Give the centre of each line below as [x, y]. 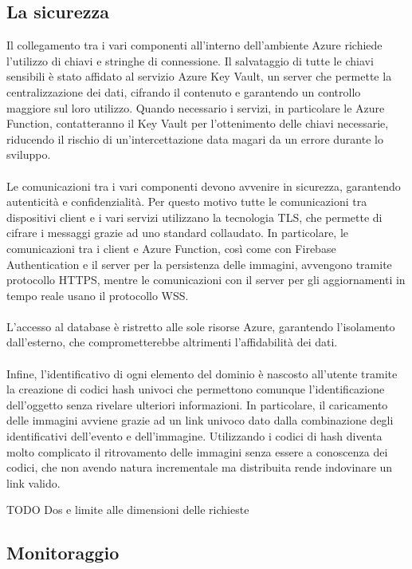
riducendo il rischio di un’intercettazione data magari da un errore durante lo [195, 138]
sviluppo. [29, 154]
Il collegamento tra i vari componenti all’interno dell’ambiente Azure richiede [194, 45]
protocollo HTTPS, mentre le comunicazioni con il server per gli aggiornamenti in [206, 280]
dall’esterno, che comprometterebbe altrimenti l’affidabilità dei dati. [172, 342]
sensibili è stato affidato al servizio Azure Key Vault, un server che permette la [199, 76]
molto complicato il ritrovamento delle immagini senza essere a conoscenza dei [197, 451]
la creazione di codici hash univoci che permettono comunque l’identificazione [196, 389]
